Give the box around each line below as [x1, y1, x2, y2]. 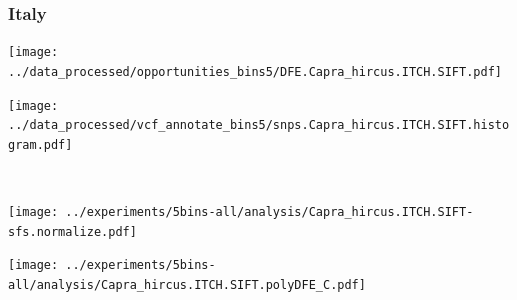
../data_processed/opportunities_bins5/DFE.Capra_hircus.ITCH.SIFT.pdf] [8, 64, 502, 79]
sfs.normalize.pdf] [8, 224, 137, 239]
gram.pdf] [8, 137, 73, 152]
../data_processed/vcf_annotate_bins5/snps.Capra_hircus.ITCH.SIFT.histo [8, 118, 510, 133]
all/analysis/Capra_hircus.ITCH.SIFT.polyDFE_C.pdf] [8, 278, 366, 293]
